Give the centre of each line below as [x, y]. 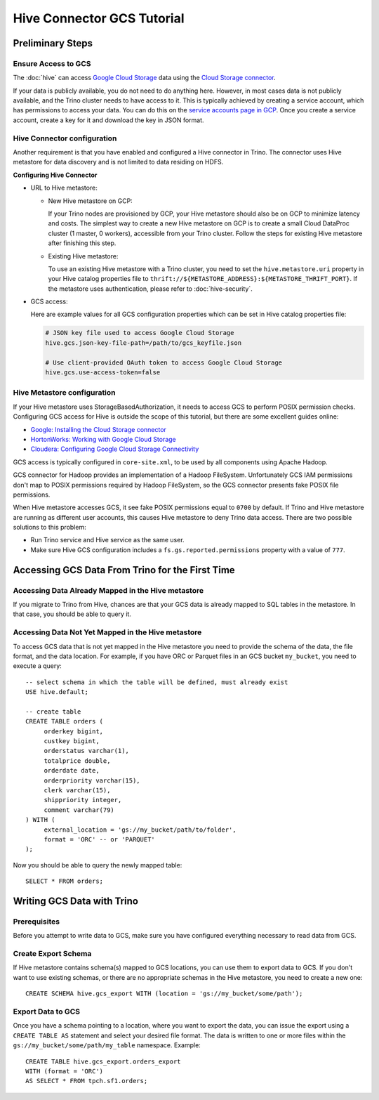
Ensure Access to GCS [52, 63]
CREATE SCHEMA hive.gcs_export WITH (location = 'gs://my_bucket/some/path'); [164, 994]
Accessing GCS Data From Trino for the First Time [124, 570]
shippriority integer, [83, 800]
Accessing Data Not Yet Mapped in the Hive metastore [107, 632]
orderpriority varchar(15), [92, 780]
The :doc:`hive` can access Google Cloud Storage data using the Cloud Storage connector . [145, 78]
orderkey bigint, [74, 731]
